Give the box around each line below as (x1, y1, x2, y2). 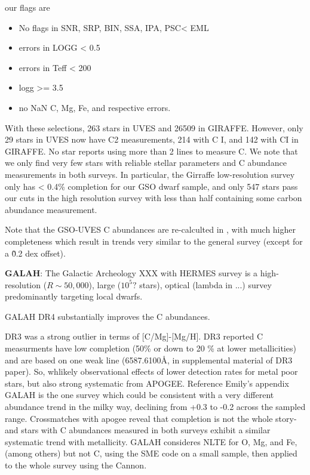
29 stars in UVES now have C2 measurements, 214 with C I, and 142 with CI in (5, 133, 299, 146)
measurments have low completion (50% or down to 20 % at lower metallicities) (5, 342, 296, 354)
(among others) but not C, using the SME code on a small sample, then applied (5, 447, 297, 459)
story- (275, 412, 297, 424)
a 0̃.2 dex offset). (5, 246, 66, 259)
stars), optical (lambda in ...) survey (139, 278, 272, 291)
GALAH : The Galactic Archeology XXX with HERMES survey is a (5, 267, 258, 279)
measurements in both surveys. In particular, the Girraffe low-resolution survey (5, 168, 295, 180)
